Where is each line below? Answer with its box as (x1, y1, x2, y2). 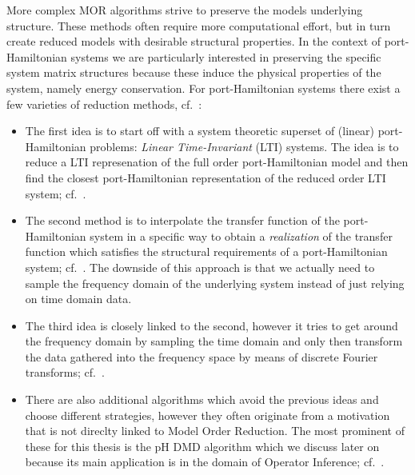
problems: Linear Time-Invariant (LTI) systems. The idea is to (90, 138, 399, 154)
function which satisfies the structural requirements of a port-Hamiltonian (25, 243, 388, 260)
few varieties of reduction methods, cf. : (6, 95, 202, 112)
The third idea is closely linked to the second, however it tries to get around (25, 317, 398, 333)
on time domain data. (25, 290, 132, 307)
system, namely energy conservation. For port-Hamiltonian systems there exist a (6, 79, 401, 96)
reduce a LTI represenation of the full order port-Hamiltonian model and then (25, 154, 409, 170)
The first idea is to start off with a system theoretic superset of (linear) (25, 122, 375, 139)
